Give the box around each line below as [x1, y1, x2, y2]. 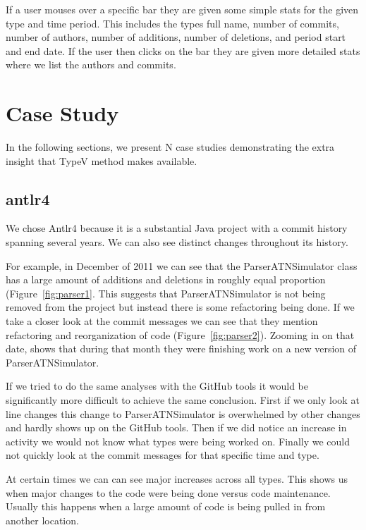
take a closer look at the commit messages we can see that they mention [6, 314, 318, 328]
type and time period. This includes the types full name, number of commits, [6, 16, 339, 30]
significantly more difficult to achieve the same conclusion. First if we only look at [6, 393, 360, 407]
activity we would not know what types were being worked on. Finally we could [6, 433, 350, 448]
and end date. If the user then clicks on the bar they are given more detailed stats [6, 43, 360, 58]
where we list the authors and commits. [6, 57, 176, 72]
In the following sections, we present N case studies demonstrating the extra [6, 140, 335, 154]
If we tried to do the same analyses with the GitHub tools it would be [6, 378, 308, 393]
